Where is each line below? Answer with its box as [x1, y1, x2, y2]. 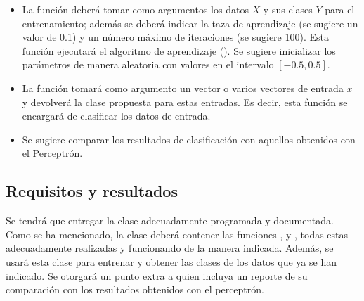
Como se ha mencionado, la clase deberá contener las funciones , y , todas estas [6, 226, 349, 241]
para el [325, 2, 355, 16]
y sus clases [263, 2, 313, 16]
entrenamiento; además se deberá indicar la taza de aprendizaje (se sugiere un [22, 15, 358, 30]
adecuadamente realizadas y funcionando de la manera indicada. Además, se [6, 241, 334, 255]
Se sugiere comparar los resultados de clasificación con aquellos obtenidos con [22, 132, 356, 146]
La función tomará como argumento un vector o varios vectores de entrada [22, 80, 344, 95]
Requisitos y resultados [6, 180, 178, 202]
